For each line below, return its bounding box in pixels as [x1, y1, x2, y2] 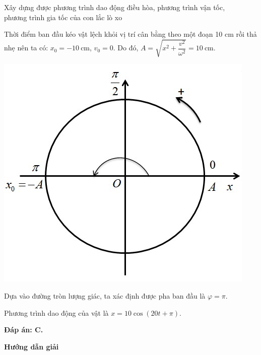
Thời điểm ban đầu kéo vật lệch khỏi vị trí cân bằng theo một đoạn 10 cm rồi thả [4, 29, 257, 39]
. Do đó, [113, 42, 139, 53]
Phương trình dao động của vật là [4, 307, 109, 318]
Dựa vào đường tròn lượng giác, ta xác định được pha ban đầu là [4, 290, 206, 301]
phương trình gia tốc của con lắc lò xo [4, 12, 122, 22]
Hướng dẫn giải [4, 341, 59, 351]
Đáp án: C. [4, 324, 43, 335]
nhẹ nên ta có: [4, 42, 48, 53]
